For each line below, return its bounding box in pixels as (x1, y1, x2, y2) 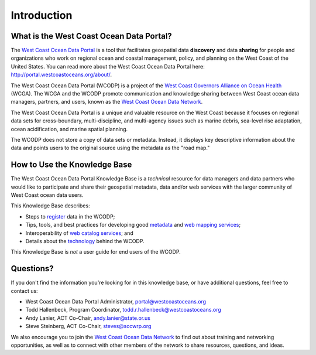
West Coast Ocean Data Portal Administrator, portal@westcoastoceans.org (25, 298, 207, 305)
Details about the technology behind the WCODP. (25, 238, 145, 244)
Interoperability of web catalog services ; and (25, 229, 134, 237)
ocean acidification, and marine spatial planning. (11, 125, 128, 132)
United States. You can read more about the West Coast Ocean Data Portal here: (11, 63, 205, 70)
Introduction (11, 9, 73, 22)
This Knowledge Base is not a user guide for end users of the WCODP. (11, 248, 181, 255)
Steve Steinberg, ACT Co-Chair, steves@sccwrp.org (25, 323, 152, 330)
